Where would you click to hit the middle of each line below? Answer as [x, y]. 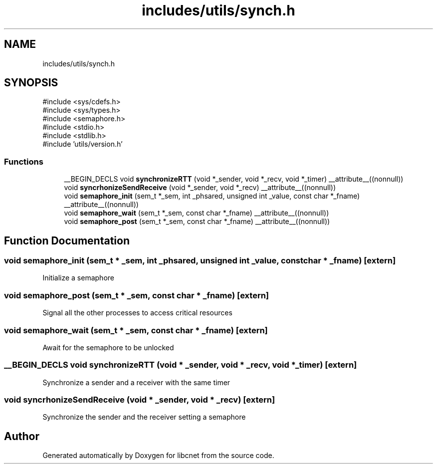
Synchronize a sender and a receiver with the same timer [136, 382]
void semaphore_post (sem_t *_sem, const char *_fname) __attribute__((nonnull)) [197, 222]
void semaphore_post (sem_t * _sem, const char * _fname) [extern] [137, 295]
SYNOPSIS [31, 83]
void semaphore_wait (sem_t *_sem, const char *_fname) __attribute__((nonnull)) [197, 213]
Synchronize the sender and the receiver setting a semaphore [144, 417]
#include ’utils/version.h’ [83, 144]
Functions [24, 161]
